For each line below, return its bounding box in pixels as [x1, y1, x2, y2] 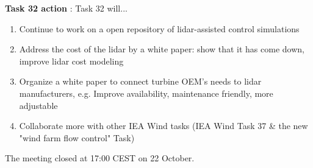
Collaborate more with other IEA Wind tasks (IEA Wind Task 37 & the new [19, 119, 308, 132]
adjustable [19, 99, 58, 111]
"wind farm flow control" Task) [19, 131, 135, 144]
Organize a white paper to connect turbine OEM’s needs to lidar [19, 75, 262, 88]
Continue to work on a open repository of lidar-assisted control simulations [19, 22, 300, 35]
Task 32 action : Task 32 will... [5, 2, 128, 14]
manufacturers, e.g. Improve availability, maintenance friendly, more [19, 86, 273, 99]
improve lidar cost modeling [19, 54, 124, 67]
